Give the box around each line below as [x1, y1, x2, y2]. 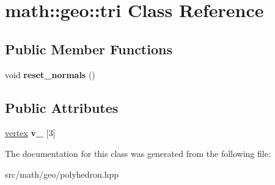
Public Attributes [5, 98, 119, 117]
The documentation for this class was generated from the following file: [5, 147, 271, 159]
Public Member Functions [5, 39, 172, 58]
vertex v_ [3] [5, 126, 56, 139]
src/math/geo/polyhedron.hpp [5, 167, 119, 180]
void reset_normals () [5, 68, 95, 81]
